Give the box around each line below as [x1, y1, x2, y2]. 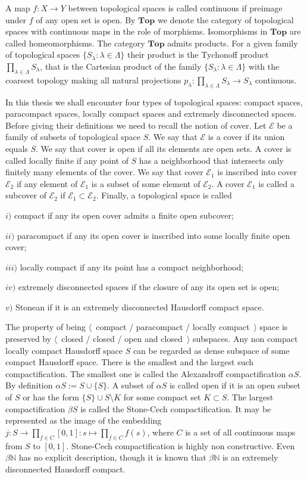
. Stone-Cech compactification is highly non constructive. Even [66, 439, 295, 452]
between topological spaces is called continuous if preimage [68, 2, 283, 14]
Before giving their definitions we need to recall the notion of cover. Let [5, 119, 267, 131]
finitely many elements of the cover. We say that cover [5, 166, 203, 178]
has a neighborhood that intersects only [139, 154, 284, 166]
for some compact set [123, 391, 201, 403]
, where [147, 425, 174, 438]
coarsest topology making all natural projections [5, 73, 181, 86]
